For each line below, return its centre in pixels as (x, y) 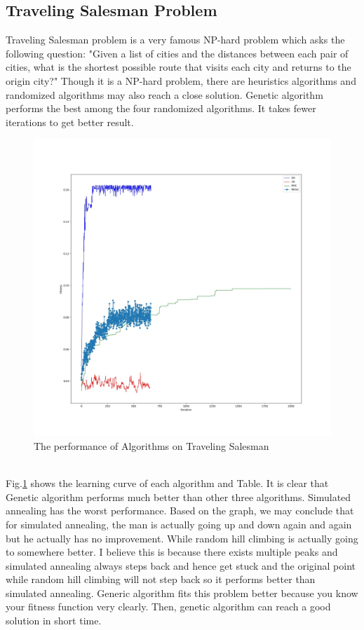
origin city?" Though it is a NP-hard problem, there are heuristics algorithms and (181, 80)
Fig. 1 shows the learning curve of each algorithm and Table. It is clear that (167, 483)
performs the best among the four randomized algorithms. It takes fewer (161, 108)
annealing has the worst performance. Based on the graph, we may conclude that (180, 511)
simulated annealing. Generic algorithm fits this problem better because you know (182, 593)
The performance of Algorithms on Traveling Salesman (151, 445)
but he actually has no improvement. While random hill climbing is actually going (182, 538)
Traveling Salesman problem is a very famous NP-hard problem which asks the (175, 40)
